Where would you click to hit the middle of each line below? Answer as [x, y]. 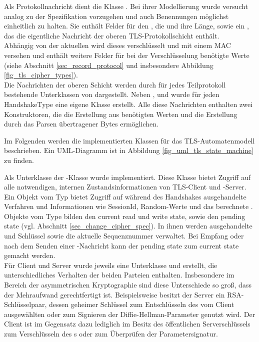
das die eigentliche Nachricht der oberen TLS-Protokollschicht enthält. [112, 35]
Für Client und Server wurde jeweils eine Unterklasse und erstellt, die [111, 265]
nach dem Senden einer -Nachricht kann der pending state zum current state [121, 245]
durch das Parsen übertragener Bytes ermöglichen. [81, 124]
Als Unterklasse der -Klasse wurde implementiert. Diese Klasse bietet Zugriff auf [127, 177]
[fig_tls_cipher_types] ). [41, 75]
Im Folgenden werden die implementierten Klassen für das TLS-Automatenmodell [129, 140]
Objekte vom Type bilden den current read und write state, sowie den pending [125, 216]
